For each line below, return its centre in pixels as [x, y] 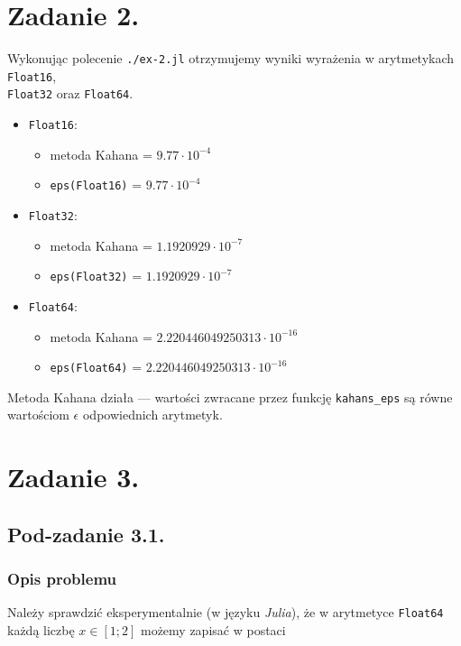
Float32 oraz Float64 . [70, 93]
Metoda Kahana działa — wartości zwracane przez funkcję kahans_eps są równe [230, 397]
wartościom [38, 415]
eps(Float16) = [96, 185]
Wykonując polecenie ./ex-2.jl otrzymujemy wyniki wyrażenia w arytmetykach [231, 58]
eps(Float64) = [96, 367]
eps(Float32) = [96, 276]
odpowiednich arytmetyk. [152, 415]
